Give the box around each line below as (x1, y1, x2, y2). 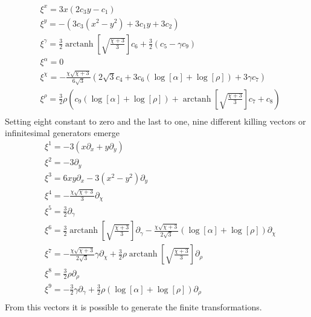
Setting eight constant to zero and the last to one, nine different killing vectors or (5, 114, 306, 127)
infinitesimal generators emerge (5, 126, 120, 139)
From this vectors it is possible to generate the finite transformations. (5, 301, 262, 313)
